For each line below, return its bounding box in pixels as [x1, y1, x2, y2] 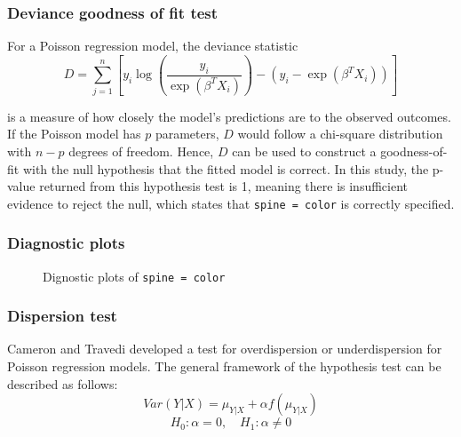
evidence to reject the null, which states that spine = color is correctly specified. [7, 194, 455, 212]
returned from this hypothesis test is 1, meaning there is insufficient [39, 177, 409, 195]
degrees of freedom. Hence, [68, 141, 214, 160]
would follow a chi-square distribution [237, 124, 443, 143]
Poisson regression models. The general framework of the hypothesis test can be [7, 357, 441, 376]
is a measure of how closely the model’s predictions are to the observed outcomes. [7, 107, 451, 125]
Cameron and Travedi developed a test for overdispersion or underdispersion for [7, 339, 442, 358]
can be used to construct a [232, 141, 377, 160]
